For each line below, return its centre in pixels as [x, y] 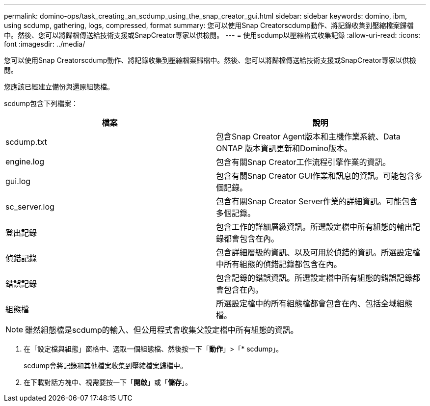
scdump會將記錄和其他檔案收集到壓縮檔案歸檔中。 [106, 365]
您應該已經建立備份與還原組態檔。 [59, 87]
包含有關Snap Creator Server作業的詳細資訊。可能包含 [317, 201]
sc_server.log [30, 207]
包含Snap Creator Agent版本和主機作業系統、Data [308, 136]
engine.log [25, 162]
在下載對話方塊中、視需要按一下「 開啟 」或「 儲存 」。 [108, 382]
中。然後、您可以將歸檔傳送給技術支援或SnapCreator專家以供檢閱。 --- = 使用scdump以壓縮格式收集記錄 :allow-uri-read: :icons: [212, 35]
